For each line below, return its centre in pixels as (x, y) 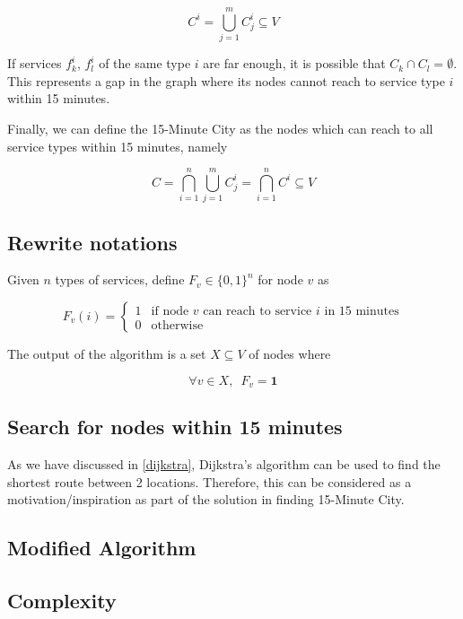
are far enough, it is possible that (294, 63)
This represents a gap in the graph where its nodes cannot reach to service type (226, 80)
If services (35, 63)
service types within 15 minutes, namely (118, 146)
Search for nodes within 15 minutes (175, 427)
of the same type (145, 63)
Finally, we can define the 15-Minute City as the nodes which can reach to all (220, 128)
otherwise (177, 325)
